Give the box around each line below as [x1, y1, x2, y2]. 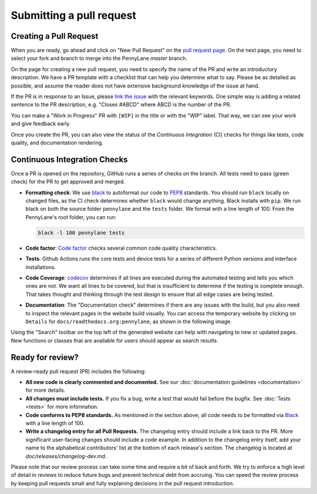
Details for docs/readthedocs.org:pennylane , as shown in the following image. [25, 318, 232, 325]
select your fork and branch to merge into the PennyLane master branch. [11, 55, 188, 62]
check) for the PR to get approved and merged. [11, 178, 126, 185]
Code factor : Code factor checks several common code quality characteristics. [25, 244, 217, 251]
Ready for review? [11, 352, 79, 362]
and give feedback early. [11, 120, 71, 127]
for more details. [25, 387, 66, 394]
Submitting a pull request [11, 9, 136, 22]
